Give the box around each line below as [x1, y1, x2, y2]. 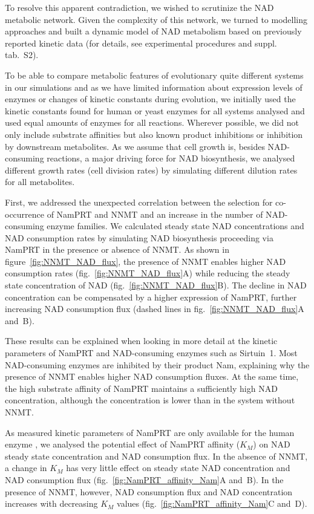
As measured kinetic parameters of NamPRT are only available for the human [5, 426, 295, 438]
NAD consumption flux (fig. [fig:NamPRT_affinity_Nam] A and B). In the [5, 473, 284, 486]
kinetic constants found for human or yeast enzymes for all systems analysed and [5, 104, 305, 117]
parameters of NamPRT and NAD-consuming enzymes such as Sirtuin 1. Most [5, 346, 298, 359]
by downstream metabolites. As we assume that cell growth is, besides [5, 140, 265, 152]
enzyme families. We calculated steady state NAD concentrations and [47, 220, 304, 232]
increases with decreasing [5, 497, 98, 510]
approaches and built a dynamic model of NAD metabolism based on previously [5, 25, 302, 37]
